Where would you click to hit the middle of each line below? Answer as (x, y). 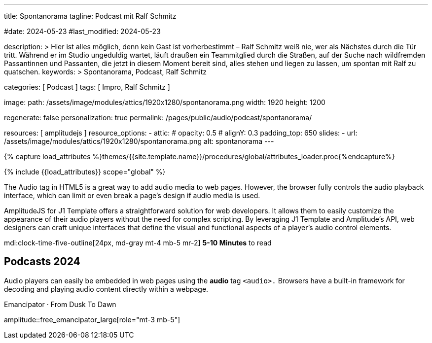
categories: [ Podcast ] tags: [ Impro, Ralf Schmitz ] (87, 87)
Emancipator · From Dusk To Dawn (60, 304)
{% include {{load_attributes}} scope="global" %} (85, 172)
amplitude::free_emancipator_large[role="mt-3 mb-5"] (92, 319)
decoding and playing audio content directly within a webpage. (106, 289)
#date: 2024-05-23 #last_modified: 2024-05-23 (82, 31)
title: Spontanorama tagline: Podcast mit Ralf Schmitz (90, 16)
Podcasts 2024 (42, 262)
